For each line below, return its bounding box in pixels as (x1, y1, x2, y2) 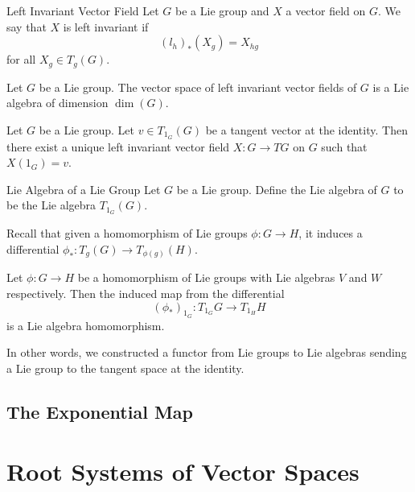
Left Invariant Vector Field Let (6, 2, 159, 19)
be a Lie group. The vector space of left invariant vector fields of (39, 78, 357, 95)
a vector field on (286, 2, 366, 19)
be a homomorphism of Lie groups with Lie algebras (77, 269, 335, 286)
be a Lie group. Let (39, 121, 135, 138)
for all (6, 51, 36, 68)
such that (321, 138, 368, 155)
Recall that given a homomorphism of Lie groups (6, 225, 248, 242)
